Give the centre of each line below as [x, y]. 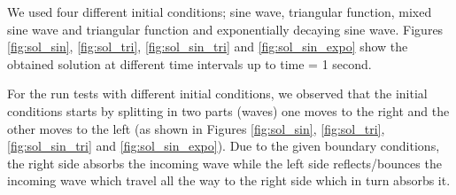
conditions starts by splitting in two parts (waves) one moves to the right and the [228, 110]
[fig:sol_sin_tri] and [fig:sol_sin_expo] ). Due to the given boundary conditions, [224, 146]
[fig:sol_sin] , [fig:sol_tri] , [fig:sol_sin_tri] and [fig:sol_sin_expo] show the [208, 47]
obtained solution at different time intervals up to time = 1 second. [189, 63]
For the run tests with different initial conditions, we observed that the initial [217, 94]
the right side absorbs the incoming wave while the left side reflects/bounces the [224, 163]
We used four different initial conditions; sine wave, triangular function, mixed [220, 12]
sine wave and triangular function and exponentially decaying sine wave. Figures [225, 29]
